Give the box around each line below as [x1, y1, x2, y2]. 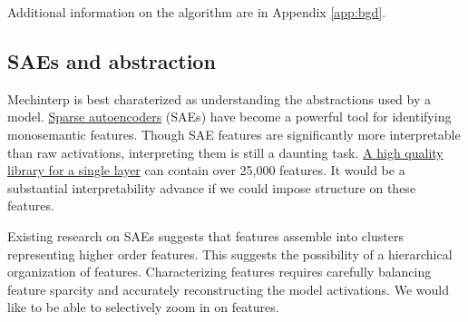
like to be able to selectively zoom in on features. [7, 298, 279, 317]
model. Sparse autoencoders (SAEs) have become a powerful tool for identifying [7, 107, 452, 126]
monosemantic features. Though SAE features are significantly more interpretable [7, 124, 461, 143]
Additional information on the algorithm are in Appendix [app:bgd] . [7, 3, 386, 21]
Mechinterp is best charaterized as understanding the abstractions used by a [7, 89, 432, 108]
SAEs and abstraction [7, 46, 216, 74]
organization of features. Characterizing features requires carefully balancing [7, 262, 432, 281]
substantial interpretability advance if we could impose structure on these [7, 178, 416, 197]
